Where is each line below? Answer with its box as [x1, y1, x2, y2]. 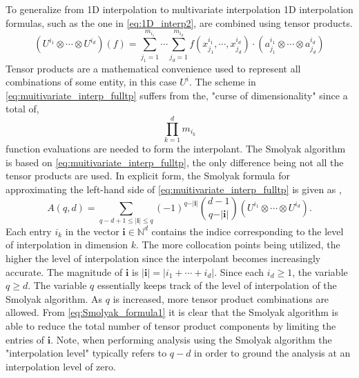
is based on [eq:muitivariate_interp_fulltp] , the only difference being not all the [6, 155, 344, 169]
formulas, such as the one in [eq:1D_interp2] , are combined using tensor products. [6, 15, 353, 30]
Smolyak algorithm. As [6, 291, 103, 306]
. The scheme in [189, 74, 256, 89]
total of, [6, 101, 39, 116]
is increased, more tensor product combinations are [113, 291, 329, 306]
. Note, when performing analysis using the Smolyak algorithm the [50, 332, 332, 346]
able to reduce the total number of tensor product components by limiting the [6, 318, 336, 332]
